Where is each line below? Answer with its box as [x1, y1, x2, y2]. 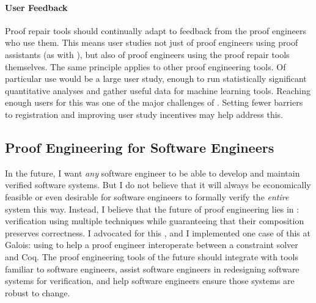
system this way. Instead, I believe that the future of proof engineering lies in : [5, 202, 299, 215]
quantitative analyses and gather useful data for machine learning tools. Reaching [5, 84, 310, 97]
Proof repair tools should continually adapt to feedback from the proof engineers [5, 24, 307, 37]
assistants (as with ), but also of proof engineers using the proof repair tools [5, 48, 290, 60]
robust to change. [5, 286, 70, 299]
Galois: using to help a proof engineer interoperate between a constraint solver [5, 238, 298, 251]
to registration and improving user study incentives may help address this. [5, 108, 283, 120]
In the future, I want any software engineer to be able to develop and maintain [5, 166, 300, 179]
